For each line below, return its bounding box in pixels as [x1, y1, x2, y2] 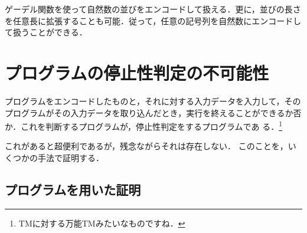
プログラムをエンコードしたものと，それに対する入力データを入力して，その [5, 94, 301, 107]
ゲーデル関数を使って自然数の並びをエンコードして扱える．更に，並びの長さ [5, 3, 301, 15]
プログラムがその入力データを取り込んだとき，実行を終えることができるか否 [5, 106, 302, 119]
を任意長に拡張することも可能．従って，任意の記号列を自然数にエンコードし [5, 14, 302, 27]
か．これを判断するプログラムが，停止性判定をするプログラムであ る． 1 [5, 119, 282, 132]
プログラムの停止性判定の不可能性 [5, 60, 269, 84]
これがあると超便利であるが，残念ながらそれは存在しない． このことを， [5, 140, 288, 152]
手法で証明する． [37, 151, 104, 163]
